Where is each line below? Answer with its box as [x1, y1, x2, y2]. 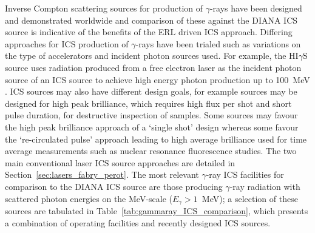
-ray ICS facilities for [206, 168, 284, 181]
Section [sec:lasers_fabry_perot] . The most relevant [5, 168, 199, 181]
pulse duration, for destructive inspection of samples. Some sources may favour [5, 109, 298, 121]
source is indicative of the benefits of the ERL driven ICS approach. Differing [5, 25, 293, 38]
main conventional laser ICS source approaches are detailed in [5, 156, 235, 169]
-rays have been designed [209, 2, 302, 14]
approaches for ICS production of [5, 37, 129, 50]
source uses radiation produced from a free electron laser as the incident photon [5, 61, 302, 73]
